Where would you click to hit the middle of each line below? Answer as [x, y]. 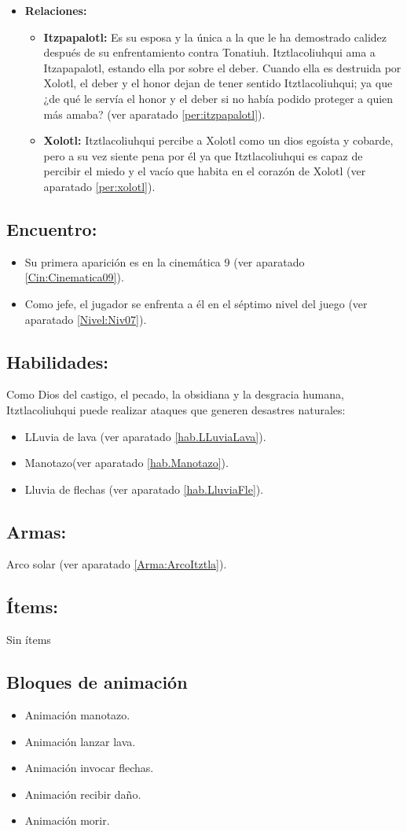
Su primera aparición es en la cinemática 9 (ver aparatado [165, 261]
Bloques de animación [97, 682]
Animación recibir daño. [83, 794]
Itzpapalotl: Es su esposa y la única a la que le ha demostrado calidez [215, 37]
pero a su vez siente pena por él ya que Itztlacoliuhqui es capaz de [203, 155]
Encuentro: [52, 228]
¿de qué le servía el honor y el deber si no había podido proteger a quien [218, 98]
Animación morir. [67, 820]
